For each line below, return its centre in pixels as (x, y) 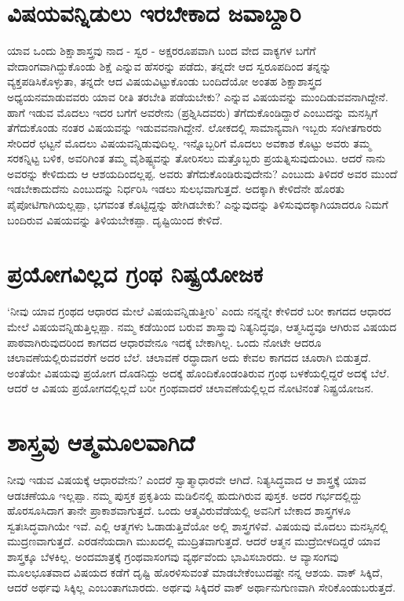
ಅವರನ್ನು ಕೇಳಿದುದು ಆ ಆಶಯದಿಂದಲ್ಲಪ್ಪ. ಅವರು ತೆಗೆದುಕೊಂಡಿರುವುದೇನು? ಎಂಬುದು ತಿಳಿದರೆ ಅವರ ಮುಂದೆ (202, 173)
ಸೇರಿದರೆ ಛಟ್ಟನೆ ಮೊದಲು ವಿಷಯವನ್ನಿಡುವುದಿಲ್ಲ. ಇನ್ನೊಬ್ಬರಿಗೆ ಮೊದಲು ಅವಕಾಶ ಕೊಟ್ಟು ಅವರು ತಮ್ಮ (189, 142)
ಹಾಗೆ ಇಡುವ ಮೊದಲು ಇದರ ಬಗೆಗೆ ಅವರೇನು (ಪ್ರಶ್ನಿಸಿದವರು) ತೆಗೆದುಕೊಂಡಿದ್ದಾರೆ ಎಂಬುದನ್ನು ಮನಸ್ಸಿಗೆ (193, 112)
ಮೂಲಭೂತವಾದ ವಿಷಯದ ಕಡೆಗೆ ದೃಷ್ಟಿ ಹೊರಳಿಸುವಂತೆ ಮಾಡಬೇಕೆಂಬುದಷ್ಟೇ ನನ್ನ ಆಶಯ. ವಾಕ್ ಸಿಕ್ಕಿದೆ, (195, 572)
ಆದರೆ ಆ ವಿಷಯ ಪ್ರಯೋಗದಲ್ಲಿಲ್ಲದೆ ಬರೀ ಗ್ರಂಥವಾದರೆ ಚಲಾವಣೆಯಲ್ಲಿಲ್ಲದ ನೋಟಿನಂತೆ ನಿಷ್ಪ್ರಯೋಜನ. (191, 388)
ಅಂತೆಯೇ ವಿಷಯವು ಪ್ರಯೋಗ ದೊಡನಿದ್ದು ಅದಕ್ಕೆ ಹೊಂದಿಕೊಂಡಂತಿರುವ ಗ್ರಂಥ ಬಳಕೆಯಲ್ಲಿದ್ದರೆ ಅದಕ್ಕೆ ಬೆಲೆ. (198, 372)
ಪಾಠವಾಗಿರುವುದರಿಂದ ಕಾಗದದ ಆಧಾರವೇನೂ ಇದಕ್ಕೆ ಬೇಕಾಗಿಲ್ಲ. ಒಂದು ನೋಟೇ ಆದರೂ (164, 342)
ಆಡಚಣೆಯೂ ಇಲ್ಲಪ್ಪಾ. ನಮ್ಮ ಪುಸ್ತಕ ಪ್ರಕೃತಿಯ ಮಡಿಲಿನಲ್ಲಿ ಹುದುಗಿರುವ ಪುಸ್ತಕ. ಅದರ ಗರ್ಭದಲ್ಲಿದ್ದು (185, 495)
